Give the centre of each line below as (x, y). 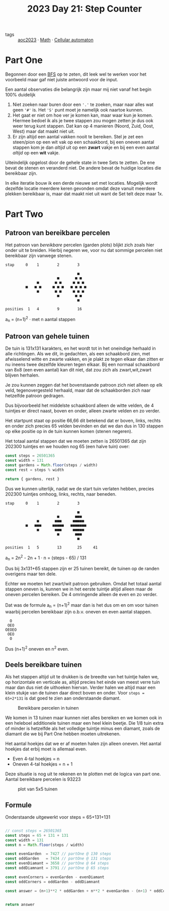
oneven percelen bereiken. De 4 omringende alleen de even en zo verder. (81, 595)
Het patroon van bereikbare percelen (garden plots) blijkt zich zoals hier (80, 245)
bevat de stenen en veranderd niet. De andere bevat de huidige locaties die (83, 168)
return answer (20, 904)
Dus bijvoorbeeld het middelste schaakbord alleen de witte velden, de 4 (80, 406)
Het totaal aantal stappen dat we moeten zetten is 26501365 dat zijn (76, 441)
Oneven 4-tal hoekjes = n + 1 (43, 764)
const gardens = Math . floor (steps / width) (52, 465)
